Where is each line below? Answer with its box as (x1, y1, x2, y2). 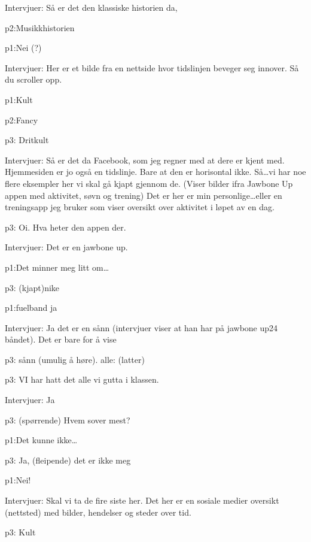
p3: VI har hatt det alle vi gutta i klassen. (5, 373, 159, 386)
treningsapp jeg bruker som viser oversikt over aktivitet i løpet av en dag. (5, 201, 275, 213)
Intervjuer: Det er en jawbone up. (5, 241, 128, 253)
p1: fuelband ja (5, 301, 57, 314)
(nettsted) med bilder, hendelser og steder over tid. (5, 505, 191, 518)
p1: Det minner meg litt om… (5, 261, 109, 273)
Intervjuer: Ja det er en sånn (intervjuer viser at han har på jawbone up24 (5, 321, 278, 334)
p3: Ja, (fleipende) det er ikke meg (5, 453, 131, 466)
